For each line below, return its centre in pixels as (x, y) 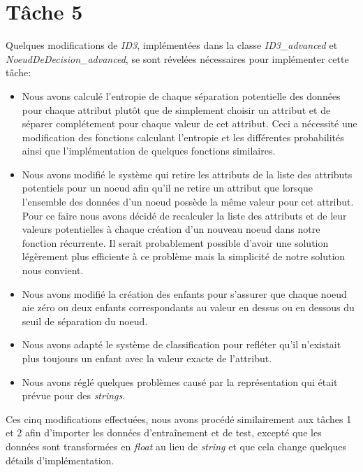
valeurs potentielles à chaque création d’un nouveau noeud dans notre (171, 229)
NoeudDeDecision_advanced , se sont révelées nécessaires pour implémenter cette (177, 58)
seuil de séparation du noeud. (85, 321)
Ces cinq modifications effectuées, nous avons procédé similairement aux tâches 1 (179, 419)
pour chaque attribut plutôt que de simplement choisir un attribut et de (176, 109)
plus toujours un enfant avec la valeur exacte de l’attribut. (147, 358)
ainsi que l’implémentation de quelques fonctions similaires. (149, 151)
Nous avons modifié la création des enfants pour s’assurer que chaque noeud (184, 293)
